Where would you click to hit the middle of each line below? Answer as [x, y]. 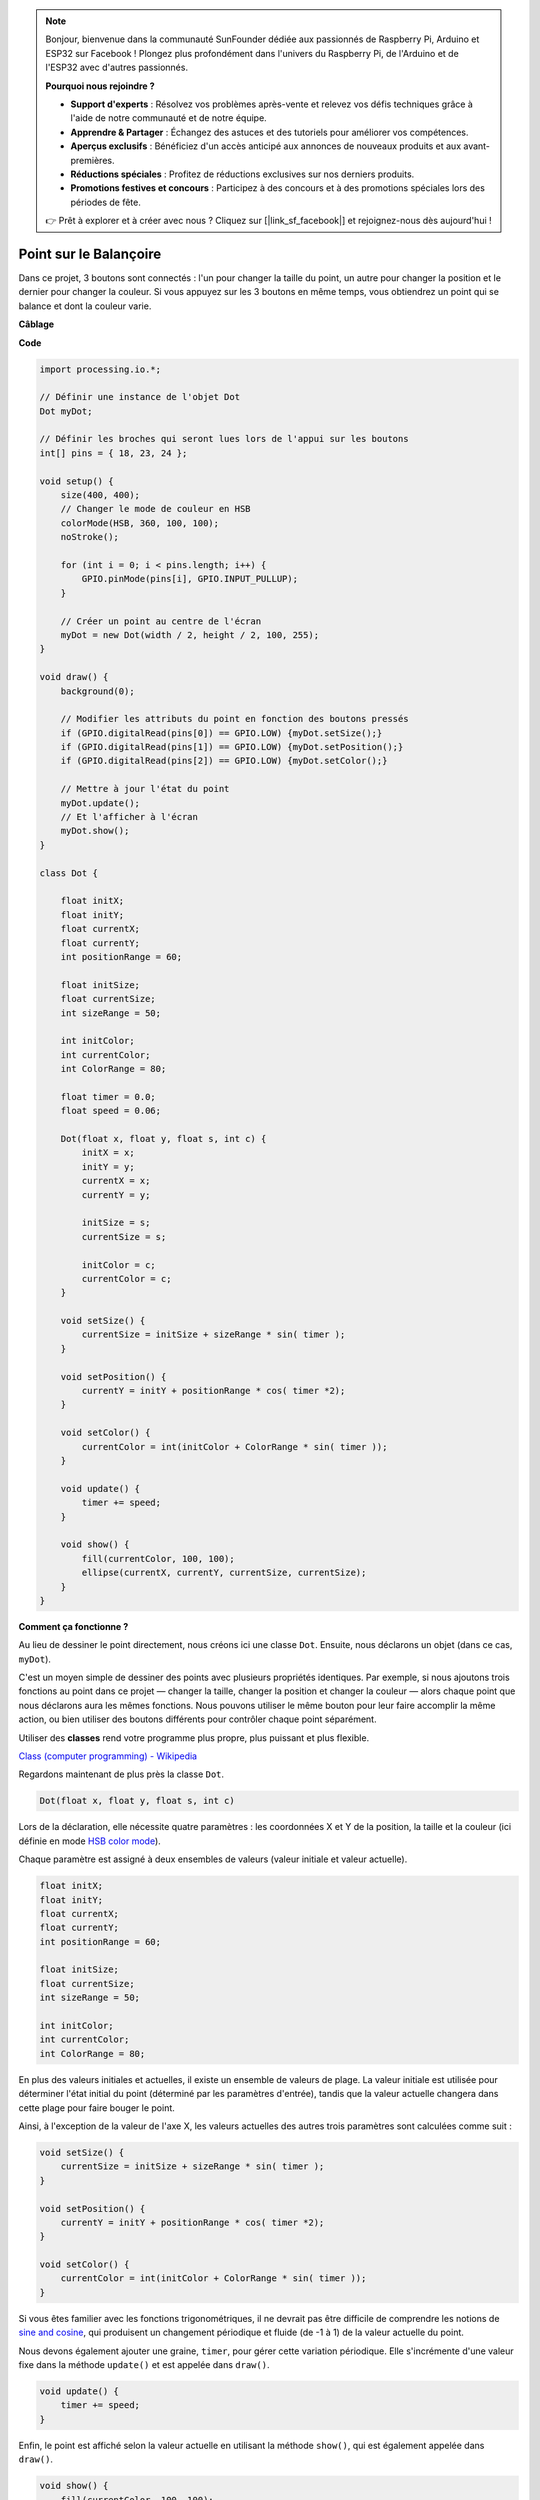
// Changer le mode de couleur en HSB [155, 509]
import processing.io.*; [100, 369]
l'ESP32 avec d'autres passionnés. [117, 67]
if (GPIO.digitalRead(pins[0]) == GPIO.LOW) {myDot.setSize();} [221, 733]
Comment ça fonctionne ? [73, 1626]
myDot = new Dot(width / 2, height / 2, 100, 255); [190, 634]
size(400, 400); [100, 495]
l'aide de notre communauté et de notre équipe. [168, 118]
